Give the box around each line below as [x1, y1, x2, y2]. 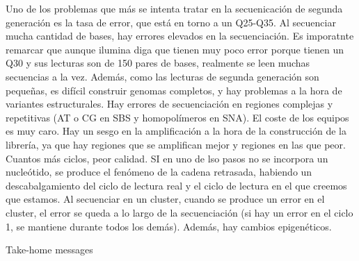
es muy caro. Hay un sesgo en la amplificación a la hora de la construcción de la [6, 124, 346, 138]
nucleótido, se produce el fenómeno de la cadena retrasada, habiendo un [6, 165, 312, 179]
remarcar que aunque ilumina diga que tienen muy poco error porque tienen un [6, 42, 344, 56]
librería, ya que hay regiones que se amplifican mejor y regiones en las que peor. [6, 137, 346, 151]
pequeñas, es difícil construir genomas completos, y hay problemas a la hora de [6, 83, 342, 97]
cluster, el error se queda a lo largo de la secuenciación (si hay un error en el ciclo [6, 205, 353, 219]
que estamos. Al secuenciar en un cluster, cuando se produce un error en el [6, 192, 325, 206]
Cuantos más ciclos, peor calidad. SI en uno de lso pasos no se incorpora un [6, 151, 328, 165]
